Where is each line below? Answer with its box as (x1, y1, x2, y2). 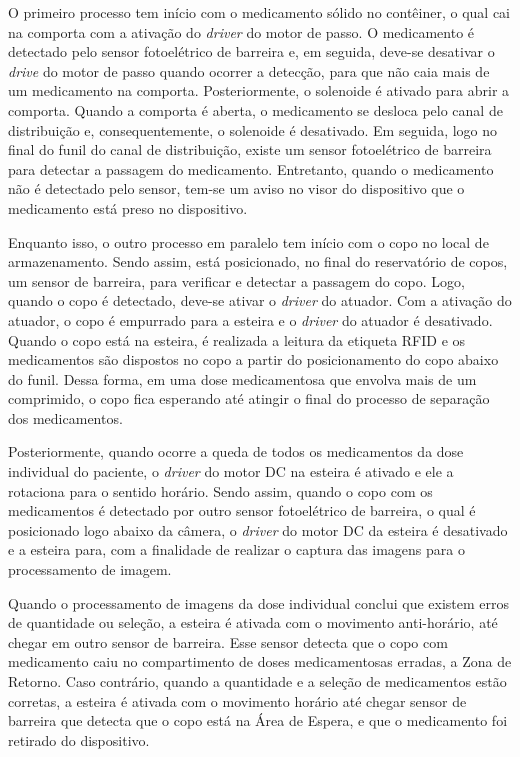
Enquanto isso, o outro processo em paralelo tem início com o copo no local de (8, 231, 489, 252)
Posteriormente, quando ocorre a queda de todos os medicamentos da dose (8, 441, 464, 462)
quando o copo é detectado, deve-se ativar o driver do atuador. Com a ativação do (8, 290, 512, 311)
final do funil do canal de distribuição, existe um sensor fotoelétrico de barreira (8, 139, 492, 160)
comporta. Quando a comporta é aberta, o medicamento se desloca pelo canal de (8, 99, 503, 120)
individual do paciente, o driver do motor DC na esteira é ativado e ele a (8, 461, 454, 482)
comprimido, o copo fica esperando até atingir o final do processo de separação (8, 388, 490, 409)
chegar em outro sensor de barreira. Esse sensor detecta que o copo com (8, 631, 448, 652)
